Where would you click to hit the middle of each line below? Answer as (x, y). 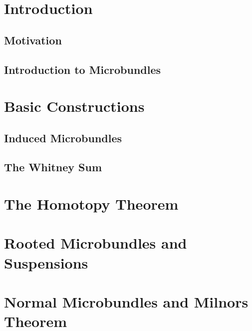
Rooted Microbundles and (96, 243)
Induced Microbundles (63, 138)
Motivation (33, 40)
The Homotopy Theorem (91, 204)
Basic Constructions (74, 106)
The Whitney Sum (53, 167)
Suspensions (46, 262)
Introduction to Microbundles (83, 69)
